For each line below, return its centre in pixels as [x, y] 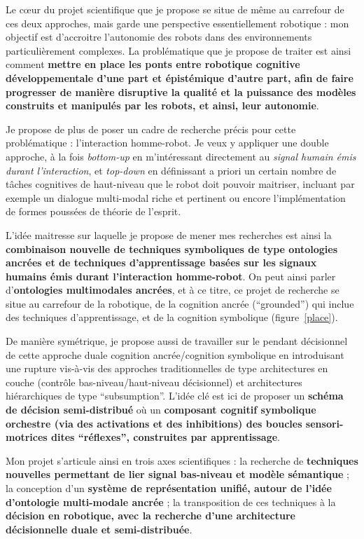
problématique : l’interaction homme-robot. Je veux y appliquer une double [167, 143]
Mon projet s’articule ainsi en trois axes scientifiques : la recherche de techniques [182, 460]
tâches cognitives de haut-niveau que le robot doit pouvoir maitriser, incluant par [180, 184]
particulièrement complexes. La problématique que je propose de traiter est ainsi [178, 50]
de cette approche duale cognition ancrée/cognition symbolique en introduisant [175, 354]
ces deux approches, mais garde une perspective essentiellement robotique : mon [177, 23]
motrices [27, 437]
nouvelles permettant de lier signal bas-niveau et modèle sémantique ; [178, 474]
